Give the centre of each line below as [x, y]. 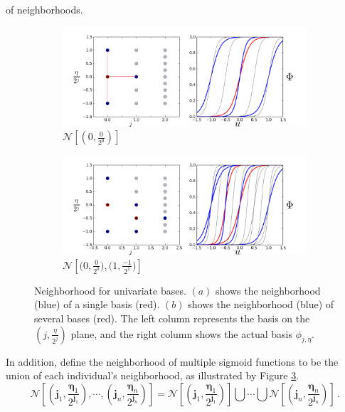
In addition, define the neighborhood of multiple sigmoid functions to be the [172, 361]
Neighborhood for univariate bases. [110, 290]
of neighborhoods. [44, 9]
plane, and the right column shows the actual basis [181, 333]
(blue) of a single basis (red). [97, 304]
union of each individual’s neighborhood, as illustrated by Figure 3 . [153, 375]
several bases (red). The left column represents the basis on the [172, 318]
